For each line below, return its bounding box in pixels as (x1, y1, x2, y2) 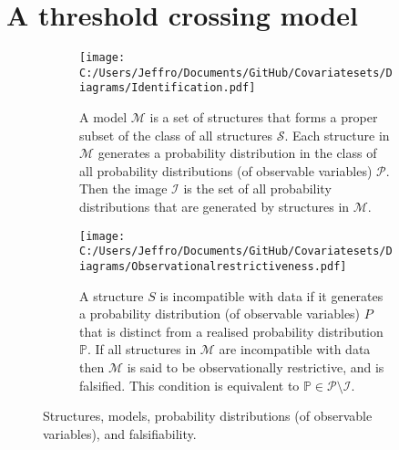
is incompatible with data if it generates (159, 286, 384, 305)
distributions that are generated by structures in (79, 197, 350, 216)
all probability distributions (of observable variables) (79, 161, 373, 180)
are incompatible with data (219, 340, 371, 359)
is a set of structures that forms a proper (149, 108, 378, 127)
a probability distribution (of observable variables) (79, 304, 361, 323)
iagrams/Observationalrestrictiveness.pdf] (79, 259, 347, 273)
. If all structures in (87, 340, 197, 359)
